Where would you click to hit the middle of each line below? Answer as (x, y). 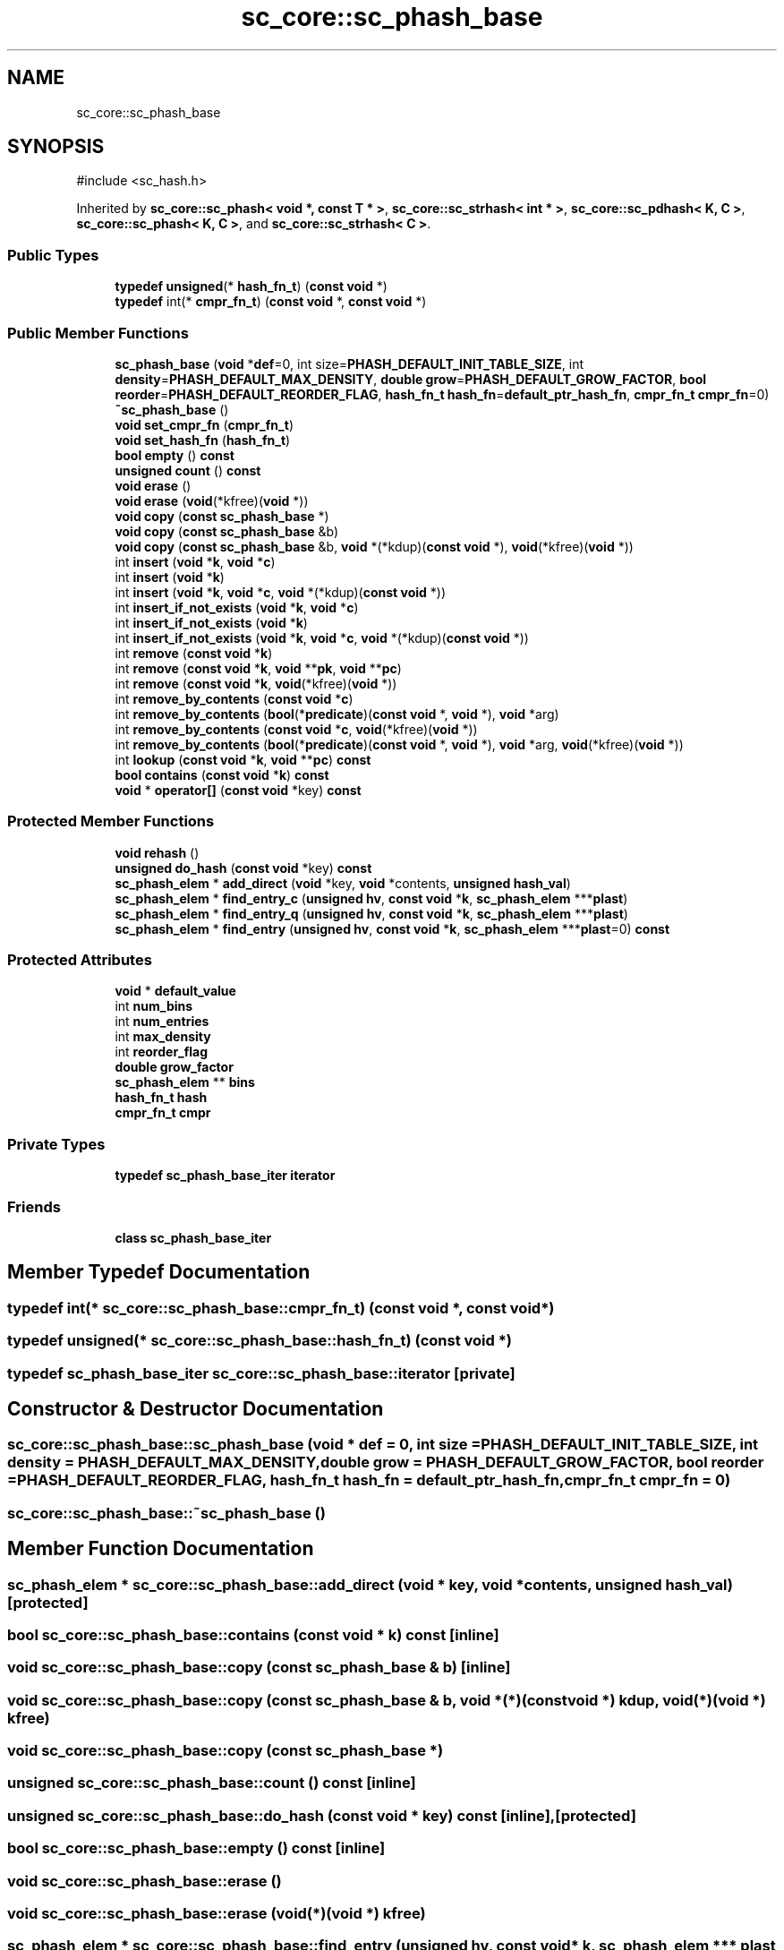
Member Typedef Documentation (159, 1272)
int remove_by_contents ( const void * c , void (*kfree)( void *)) (296, 729)
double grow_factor (174, 1067)
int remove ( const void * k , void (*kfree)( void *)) (256, 683)
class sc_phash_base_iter (193, 1237)
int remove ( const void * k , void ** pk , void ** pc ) (258, 668)
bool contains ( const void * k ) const (222, 774)
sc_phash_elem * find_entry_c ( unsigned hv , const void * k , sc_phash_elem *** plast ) (371, 898)
